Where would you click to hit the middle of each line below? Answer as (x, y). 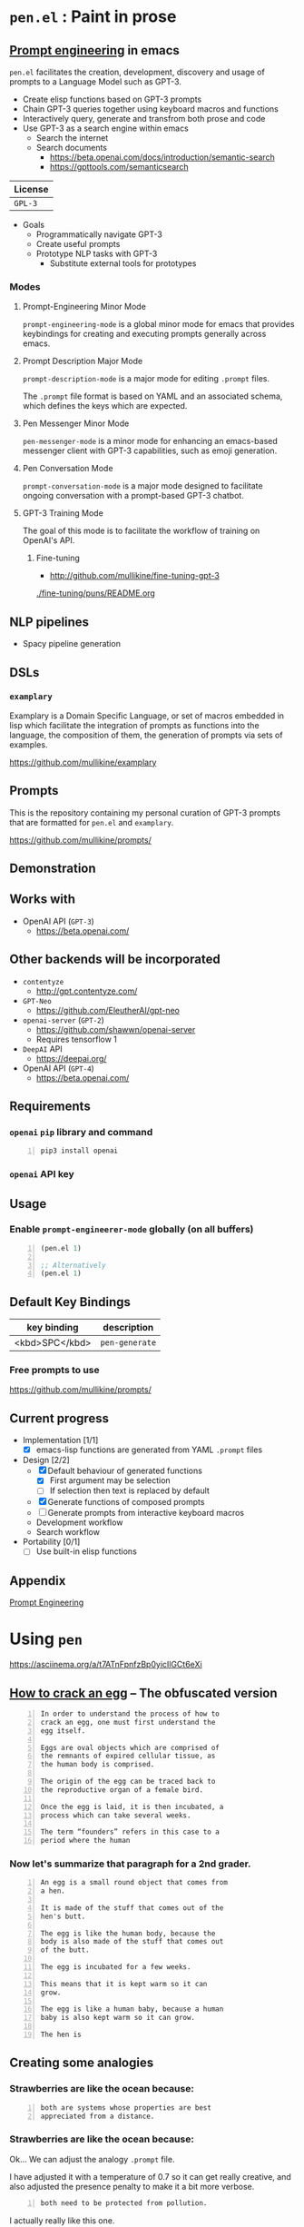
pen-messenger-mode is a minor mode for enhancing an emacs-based (150, 441)
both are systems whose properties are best (126, 2108)
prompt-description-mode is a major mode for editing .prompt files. (146, 379)
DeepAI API (43, 1049)
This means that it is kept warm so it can (124, 1984)
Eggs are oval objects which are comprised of (130, 1747)
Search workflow (68, 1532)
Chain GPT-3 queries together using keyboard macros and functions (150, 109)
